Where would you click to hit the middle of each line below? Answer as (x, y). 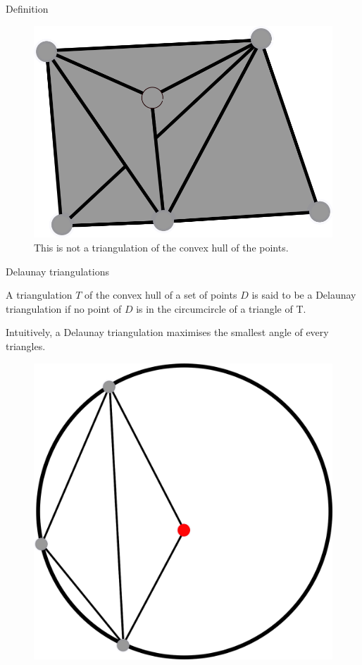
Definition (27, 8)
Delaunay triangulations (57, 271)
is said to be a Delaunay (304, 295)
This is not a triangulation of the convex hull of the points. (161, 247)
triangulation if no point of (64, 308)
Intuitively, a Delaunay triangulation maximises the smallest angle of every (167, 332)
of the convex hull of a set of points (161, 295)
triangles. (26, 346)
